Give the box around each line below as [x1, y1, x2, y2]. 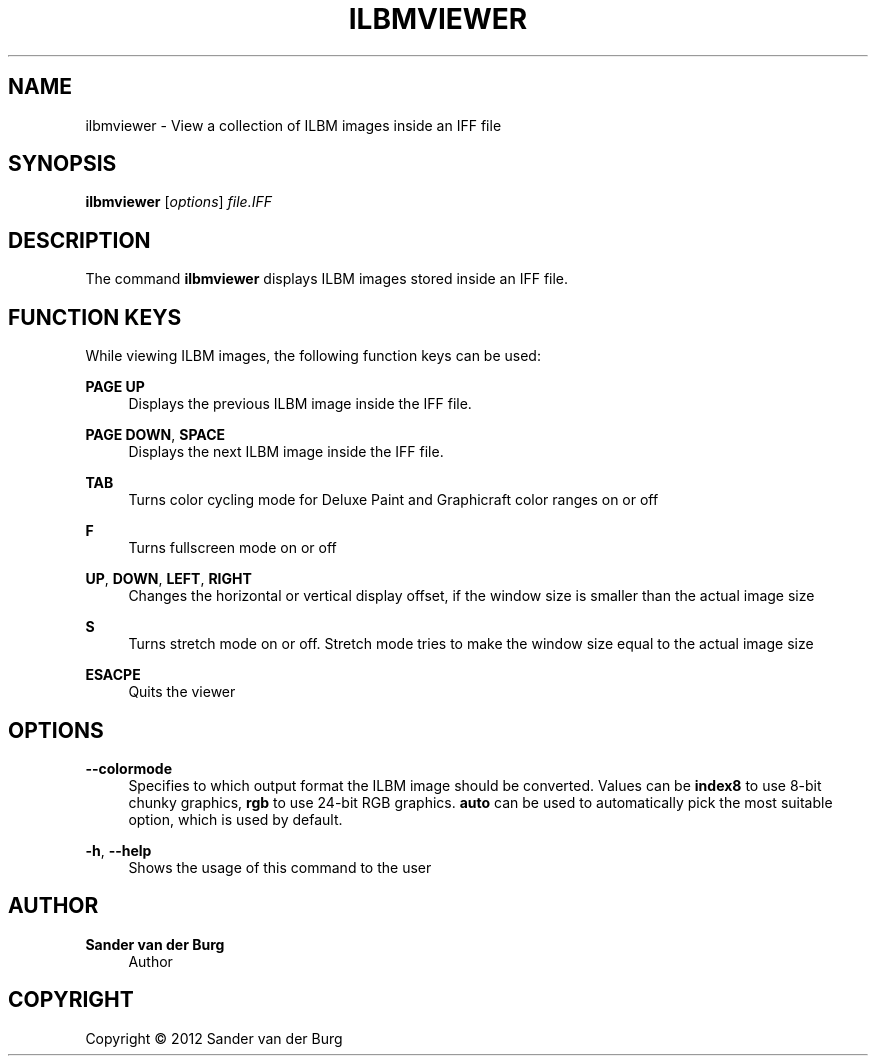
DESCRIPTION [8, 227, 151, 253]
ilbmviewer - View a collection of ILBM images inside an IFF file [85, 116, 502, 134]
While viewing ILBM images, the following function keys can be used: [85, 347, 541, 365]
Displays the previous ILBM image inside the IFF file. [128, 395, 472, 413]
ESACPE [85, 666, 141, 684]
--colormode [85, 759, 173, 777]
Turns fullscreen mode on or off [128, 539, 337, 557]
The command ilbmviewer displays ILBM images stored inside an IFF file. [85, 270, 569, 288]
